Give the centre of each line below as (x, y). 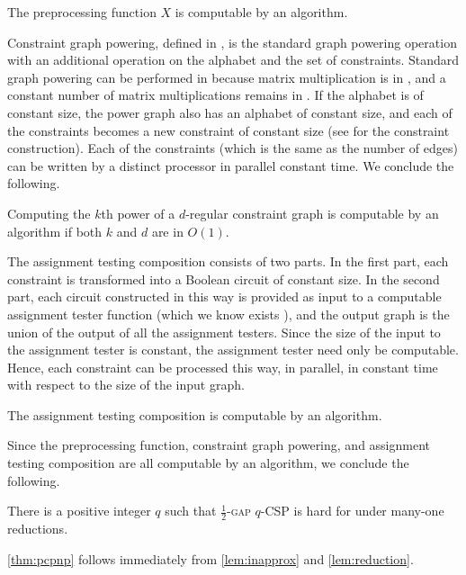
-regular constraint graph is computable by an (312, 213)
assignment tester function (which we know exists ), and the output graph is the (229, 314)
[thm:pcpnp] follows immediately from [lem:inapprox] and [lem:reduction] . (211, 558)
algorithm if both (55, 231)
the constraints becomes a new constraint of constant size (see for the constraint (229, 130)
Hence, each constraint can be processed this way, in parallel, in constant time (223, 367)
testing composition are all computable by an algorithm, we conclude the (208, 463)
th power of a (138, 213)
